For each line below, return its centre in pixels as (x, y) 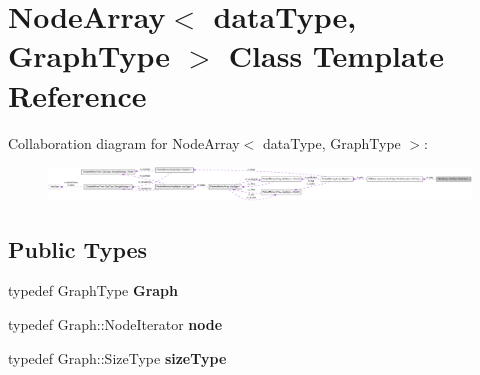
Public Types (78, 248)
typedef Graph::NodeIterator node (115, 324)
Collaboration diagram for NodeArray (124, 142)
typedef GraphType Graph (93, 290)
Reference (77, 94)
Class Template (336, 55)
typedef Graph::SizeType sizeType (117, 357)
